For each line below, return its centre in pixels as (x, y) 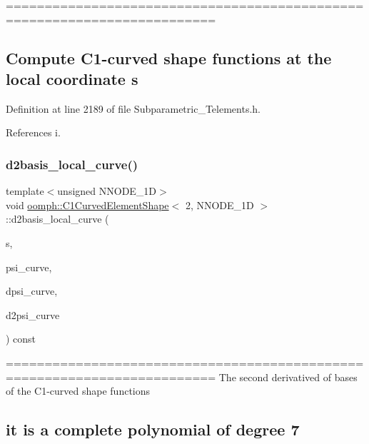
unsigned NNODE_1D (107, 191)
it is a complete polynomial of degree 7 (153, 429)
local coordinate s (72, 78)
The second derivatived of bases (288, 377)
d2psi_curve (33, 314)
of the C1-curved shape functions (78, 391)
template (25, 191)
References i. (33, 132)
